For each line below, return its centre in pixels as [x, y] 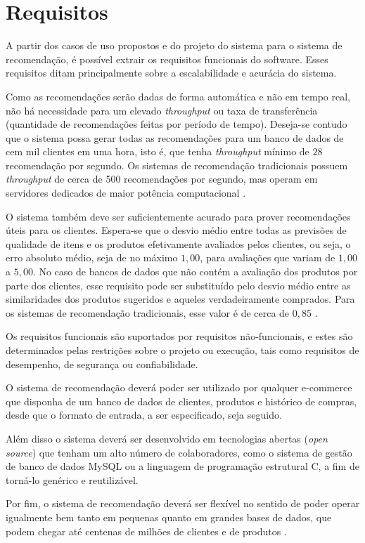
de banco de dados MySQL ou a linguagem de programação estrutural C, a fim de [182, 466]
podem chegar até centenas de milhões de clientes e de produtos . [146, 531]
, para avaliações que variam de [268, 257]
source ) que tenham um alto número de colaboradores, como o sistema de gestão [179, 452]
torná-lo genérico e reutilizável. [72, 479]
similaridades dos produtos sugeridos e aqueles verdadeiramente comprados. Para [180, 299]
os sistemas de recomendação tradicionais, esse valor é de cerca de [148, 312]
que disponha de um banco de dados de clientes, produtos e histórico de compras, [181, 401]
